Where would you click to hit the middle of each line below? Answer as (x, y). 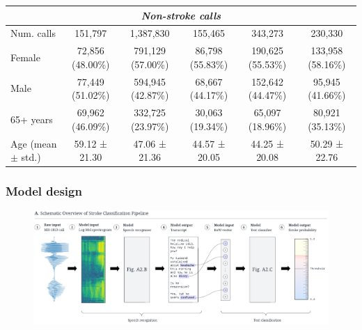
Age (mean (34, 143)
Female (25, 57)
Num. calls (33, 33)
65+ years (32, 119)
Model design (44, 191)
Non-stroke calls (181, 15)
